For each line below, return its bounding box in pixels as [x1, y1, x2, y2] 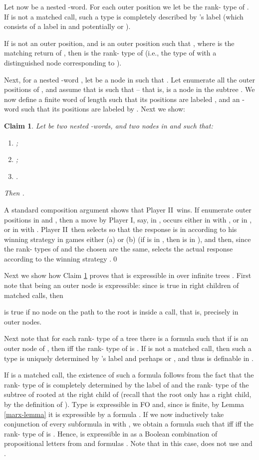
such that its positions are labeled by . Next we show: [21, 103, 185, 114]
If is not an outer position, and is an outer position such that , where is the [4, 37, 235, 48]
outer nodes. [4, 316, 42, 326]
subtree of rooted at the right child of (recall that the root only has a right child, [4, 389, 252, 399]
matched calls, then [4, 289, 63, 300]
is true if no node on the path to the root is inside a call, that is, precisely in [4, 306, 239, 317]
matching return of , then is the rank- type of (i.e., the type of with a [4, 47, 217, 58]
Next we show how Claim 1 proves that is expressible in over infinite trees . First [4, 270, 252, 280]
